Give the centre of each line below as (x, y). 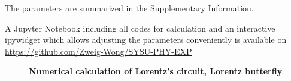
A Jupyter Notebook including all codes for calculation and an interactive (140, 28)
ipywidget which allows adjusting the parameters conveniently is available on (146, 40)
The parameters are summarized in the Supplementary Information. (129, 8)
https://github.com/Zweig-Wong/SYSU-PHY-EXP (98, 51)
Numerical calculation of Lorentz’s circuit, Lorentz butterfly (156, 71)
